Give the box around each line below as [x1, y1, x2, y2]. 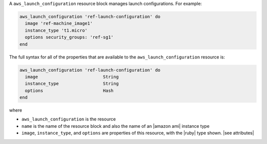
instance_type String [25, 81, 119, 86]
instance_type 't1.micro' [25, 28, 88, 33]
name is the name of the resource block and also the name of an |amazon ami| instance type [21, 123, 210, 129]
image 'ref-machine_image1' [25, 21, 93, 27]
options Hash [25, 87, 114, 93]
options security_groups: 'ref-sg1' [25, 34, 114, 40]
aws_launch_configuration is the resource [21, 116, 116, 122]
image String [25, 74, 119, 80]
